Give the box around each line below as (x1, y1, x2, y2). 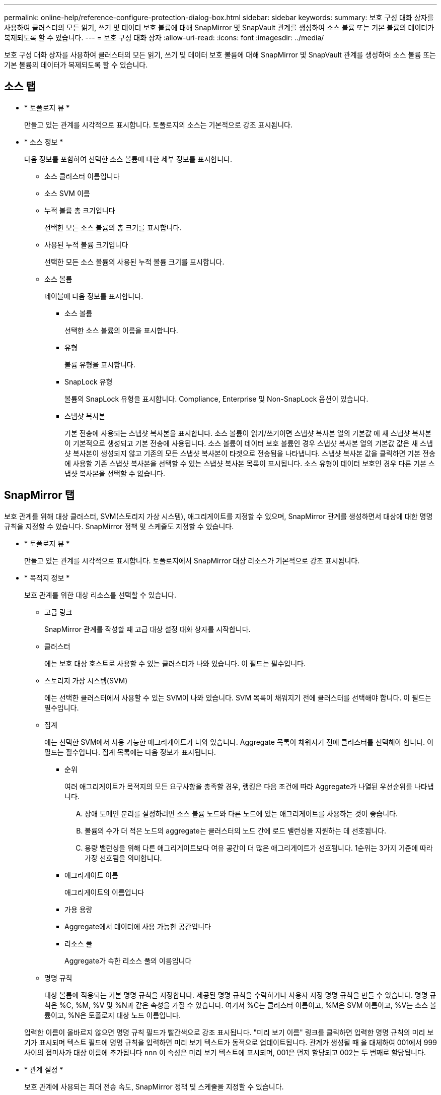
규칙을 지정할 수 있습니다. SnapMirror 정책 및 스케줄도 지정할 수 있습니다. (4, 522, 234, 531)
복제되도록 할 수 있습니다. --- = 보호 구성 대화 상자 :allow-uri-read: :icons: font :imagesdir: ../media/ (4, 33, 324, 42)
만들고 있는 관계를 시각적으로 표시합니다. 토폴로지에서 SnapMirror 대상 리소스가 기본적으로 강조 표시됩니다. (24, 556, 360, 565)
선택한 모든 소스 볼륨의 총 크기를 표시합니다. (44, 223, 182, 232)
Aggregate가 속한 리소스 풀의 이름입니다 (64, 956, 192, 965)
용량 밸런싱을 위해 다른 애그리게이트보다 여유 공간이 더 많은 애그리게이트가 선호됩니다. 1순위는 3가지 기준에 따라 (85, 843, 433, 852)
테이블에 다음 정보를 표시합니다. (44, 291, 143, 300)
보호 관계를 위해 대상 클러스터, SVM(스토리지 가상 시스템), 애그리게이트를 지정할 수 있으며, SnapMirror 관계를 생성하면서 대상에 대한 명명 (4, 511, 433, 521)
